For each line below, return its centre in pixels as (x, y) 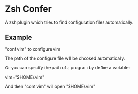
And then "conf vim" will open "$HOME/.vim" (50, 86)
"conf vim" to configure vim (33, 49)
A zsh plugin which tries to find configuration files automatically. (69, 22)
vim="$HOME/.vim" (25, 77)
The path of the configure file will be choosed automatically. (65, 58)
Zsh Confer (28, 9)
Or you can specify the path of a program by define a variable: (68, 67)
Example (18, 37)
